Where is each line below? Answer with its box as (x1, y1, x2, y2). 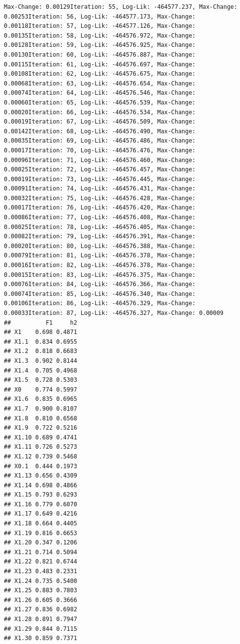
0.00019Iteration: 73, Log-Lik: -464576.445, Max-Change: (4, 175, 196, 183)
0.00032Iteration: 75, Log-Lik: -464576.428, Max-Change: (4, 194, 196, 202)
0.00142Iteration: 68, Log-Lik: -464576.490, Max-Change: (4, 127, 196, 135)
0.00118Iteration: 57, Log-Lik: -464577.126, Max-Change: (4, 22, 196, 30)
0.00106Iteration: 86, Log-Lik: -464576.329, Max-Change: (4, 300, 196, 307)
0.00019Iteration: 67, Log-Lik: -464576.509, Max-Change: (4, 118, 196, 125)
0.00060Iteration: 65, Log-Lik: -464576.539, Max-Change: (4, 99, 196, 106)
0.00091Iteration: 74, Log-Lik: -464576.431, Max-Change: (4, 185, 196, 192)
